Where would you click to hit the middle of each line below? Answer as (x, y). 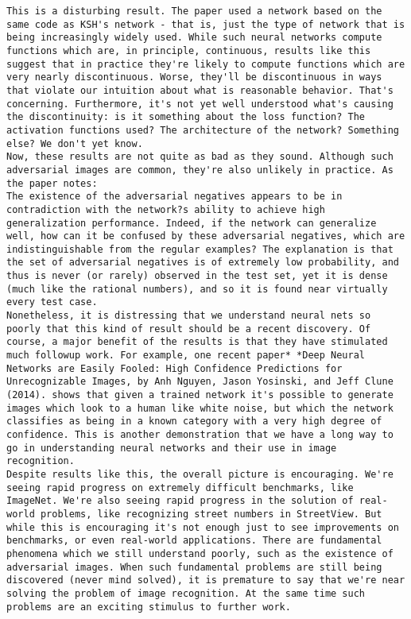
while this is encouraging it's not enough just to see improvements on (203, 527)
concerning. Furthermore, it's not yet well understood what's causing (200, 104)
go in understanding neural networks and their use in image (172, 448)
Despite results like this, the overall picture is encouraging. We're (200, 474)
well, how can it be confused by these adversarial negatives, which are (206, 236)
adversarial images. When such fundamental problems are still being (194, 567)
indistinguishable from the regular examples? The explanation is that (200, 249)
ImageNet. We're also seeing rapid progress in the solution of (180, 501)
